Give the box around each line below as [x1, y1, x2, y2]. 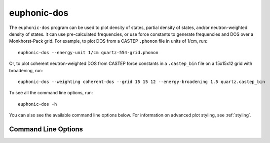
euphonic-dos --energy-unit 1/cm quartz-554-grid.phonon [18, 50, 159, 55]
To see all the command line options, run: [9, 90, 93, 96]
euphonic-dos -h [18, 101, 57, 107]
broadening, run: [9, 67, 43, 73]
